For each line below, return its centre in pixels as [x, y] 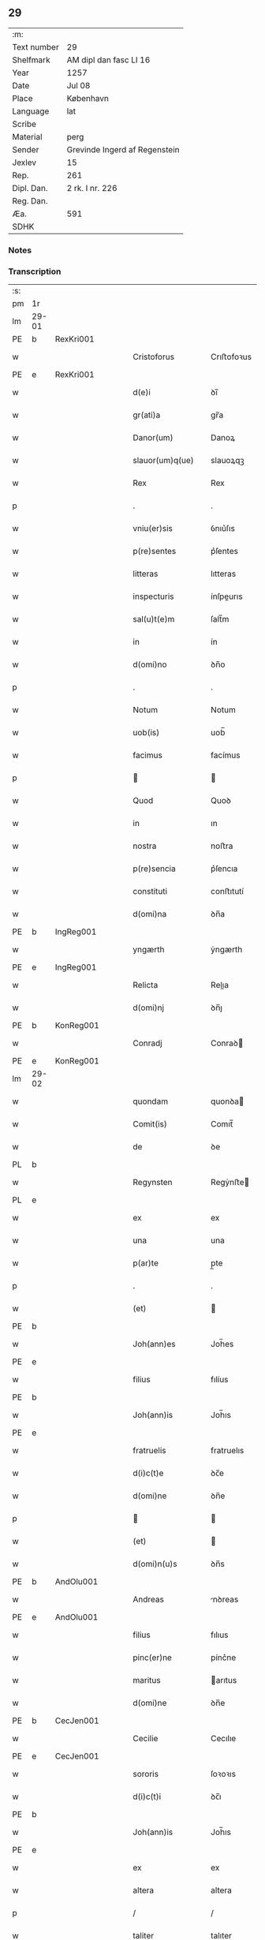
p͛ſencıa [224, 869]
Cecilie [146, 1739]
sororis [146, 1774]
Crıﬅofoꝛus [231, 357]
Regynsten [153, 1183]
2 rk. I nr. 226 [92, 188]
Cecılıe [223, 1739]
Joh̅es [222, 1344]
